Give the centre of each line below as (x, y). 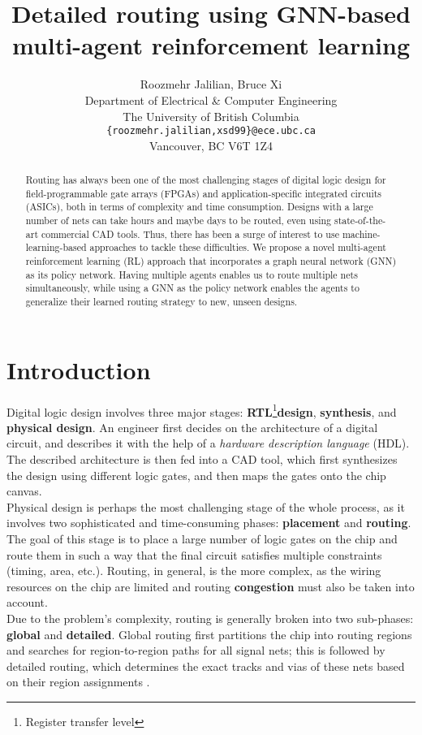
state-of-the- (360, 220)
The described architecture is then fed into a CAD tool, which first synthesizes (202, 459)
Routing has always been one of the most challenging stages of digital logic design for (206, 180)
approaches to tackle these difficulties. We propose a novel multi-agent (238, 247)
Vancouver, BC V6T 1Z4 (211, 145)
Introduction (79, 369)
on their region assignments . (78, 682)
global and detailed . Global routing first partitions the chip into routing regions (209, 634)
